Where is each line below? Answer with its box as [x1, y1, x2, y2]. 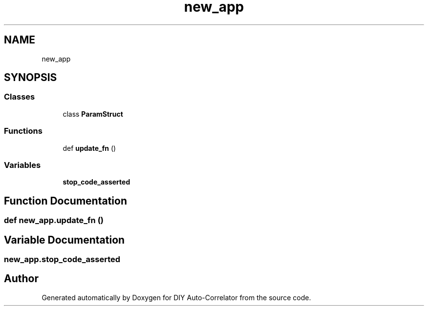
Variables [4, 160, 41, 170]
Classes [4, 92, 35, 102]
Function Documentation [4, 194, 127, 207]
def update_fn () [63, 144, 116, 152]
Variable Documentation [4, 233, 125, 246]
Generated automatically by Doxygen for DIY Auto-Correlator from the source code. [42, 293, 311, 302]
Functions [4, 126, 43, 136]
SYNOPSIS [4, 71, 57, 84]
